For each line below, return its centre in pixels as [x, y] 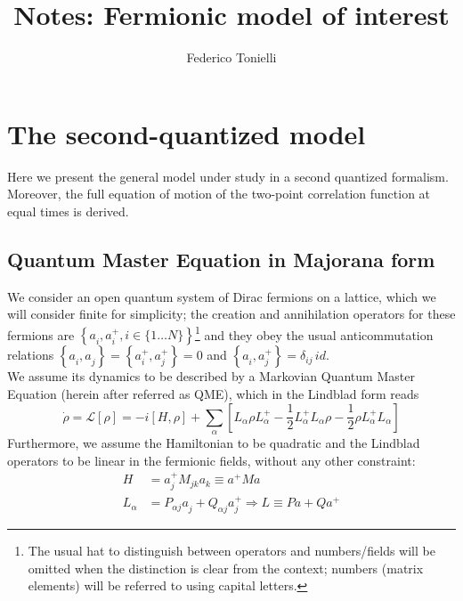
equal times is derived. [68, 211]
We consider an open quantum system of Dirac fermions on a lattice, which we [222, 296]
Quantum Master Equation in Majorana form [221, 259]
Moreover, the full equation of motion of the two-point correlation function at [219, 194]
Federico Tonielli [231, 57]
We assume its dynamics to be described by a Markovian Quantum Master [211, 376]
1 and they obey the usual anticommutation [314, 333]
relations [31, 355]
